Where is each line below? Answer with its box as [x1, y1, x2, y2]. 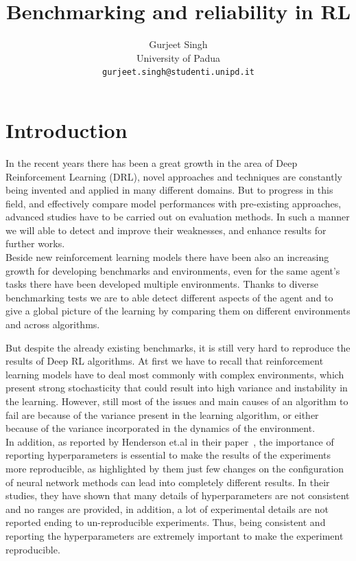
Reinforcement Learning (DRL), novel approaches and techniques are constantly [5, 169, 342, 183]
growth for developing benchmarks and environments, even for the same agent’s [5, 263, 340, 277]
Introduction [5, 115, 128, 144]
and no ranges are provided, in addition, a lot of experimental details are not [5, 501, 329, 516]
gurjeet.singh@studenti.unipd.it [102, 67, 254, 78]
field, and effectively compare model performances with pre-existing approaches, [5, 196, 342, 210]
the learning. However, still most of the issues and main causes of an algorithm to [5, 394, 348, 408]
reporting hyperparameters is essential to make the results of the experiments [5, 448, 331, 462]
